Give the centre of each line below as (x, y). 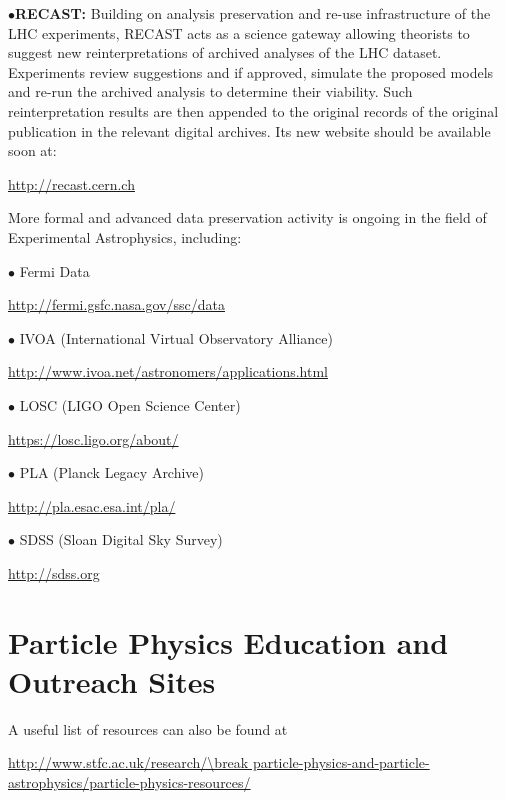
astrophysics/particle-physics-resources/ (129, 781)
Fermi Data (54, 270)
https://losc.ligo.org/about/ (93, 438)
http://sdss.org (54, 572)
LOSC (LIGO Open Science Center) (130, 404)
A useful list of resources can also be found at (148, 728)
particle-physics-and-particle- (341, 762)
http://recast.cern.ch (71, 183)
